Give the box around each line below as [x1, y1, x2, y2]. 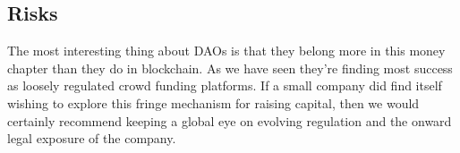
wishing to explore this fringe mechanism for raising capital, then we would [7, 93, 420, 112]
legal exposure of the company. [7, 129, 176, 148]
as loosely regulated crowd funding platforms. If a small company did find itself [7, 76, 442, 95]
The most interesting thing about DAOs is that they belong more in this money [7, 41, 446, 60]
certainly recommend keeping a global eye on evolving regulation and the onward [7, 111, 452, 130]
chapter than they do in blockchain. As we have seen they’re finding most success [7, 58, 453, 77]
